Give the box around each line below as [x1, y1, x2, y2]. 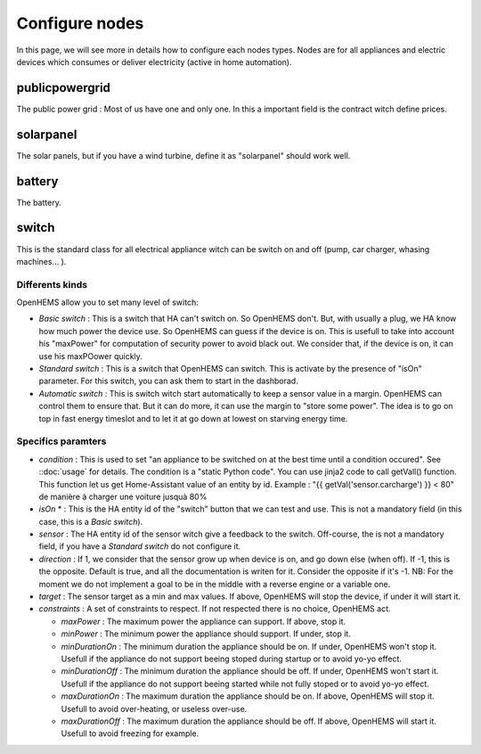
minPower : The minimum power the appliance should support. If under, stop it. [61, 628, 351, 639]
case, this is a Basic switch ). [38, 516, 143, 527]
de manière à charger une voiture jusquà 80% [38, 491, 208, 502]
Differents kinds [16, 278, 88, 291]
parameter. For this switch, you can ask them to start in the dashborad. [38, 375, 298, 387]
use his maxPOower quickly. [38, 350, 143, 361]
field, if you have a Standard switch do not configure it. [38, 541, 241, 552]
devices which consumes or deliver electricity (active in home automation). [16, 56, 292, 67]
